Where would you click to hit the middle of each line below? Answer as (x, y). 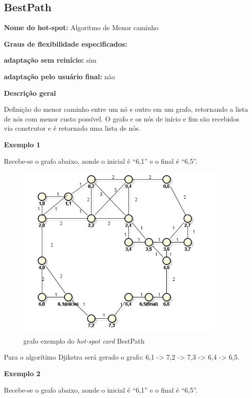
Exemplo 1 (22, 144)
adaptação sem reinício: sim (50, 60)
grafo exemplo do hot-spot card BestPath (84, 340)
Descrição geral (30, 93)
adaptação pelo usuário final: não (60, 76)
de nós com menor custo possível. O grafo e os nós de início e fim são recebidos (122, 118)
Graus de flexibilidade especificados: (66, 43)
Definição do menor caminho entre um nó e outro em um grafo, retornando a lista (126, 109)
